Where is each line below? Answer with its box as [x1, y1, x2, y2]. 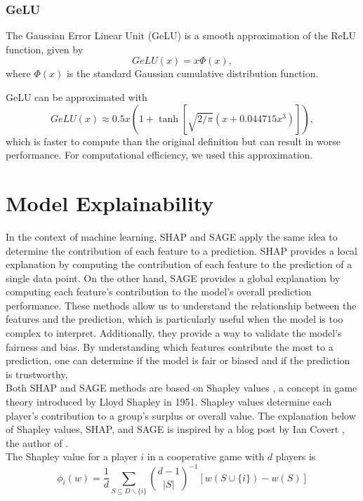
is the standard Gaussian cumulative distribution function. [66, 66, 319, 81]
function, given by [6, 41, 84, 56]
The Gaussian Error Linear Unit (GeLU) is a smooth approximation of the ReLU [6, 28, 357, 43]
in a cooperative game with [147, 449, 265, 464]
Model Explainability [6, 188, 214, 217]
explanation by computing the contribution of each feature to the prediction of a [6, 257, 352, 272]
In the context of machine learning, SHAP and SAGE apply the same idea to [6, 229, 338, 243]
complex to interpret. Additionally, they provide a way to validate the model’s [6, 326, 342, 340]
